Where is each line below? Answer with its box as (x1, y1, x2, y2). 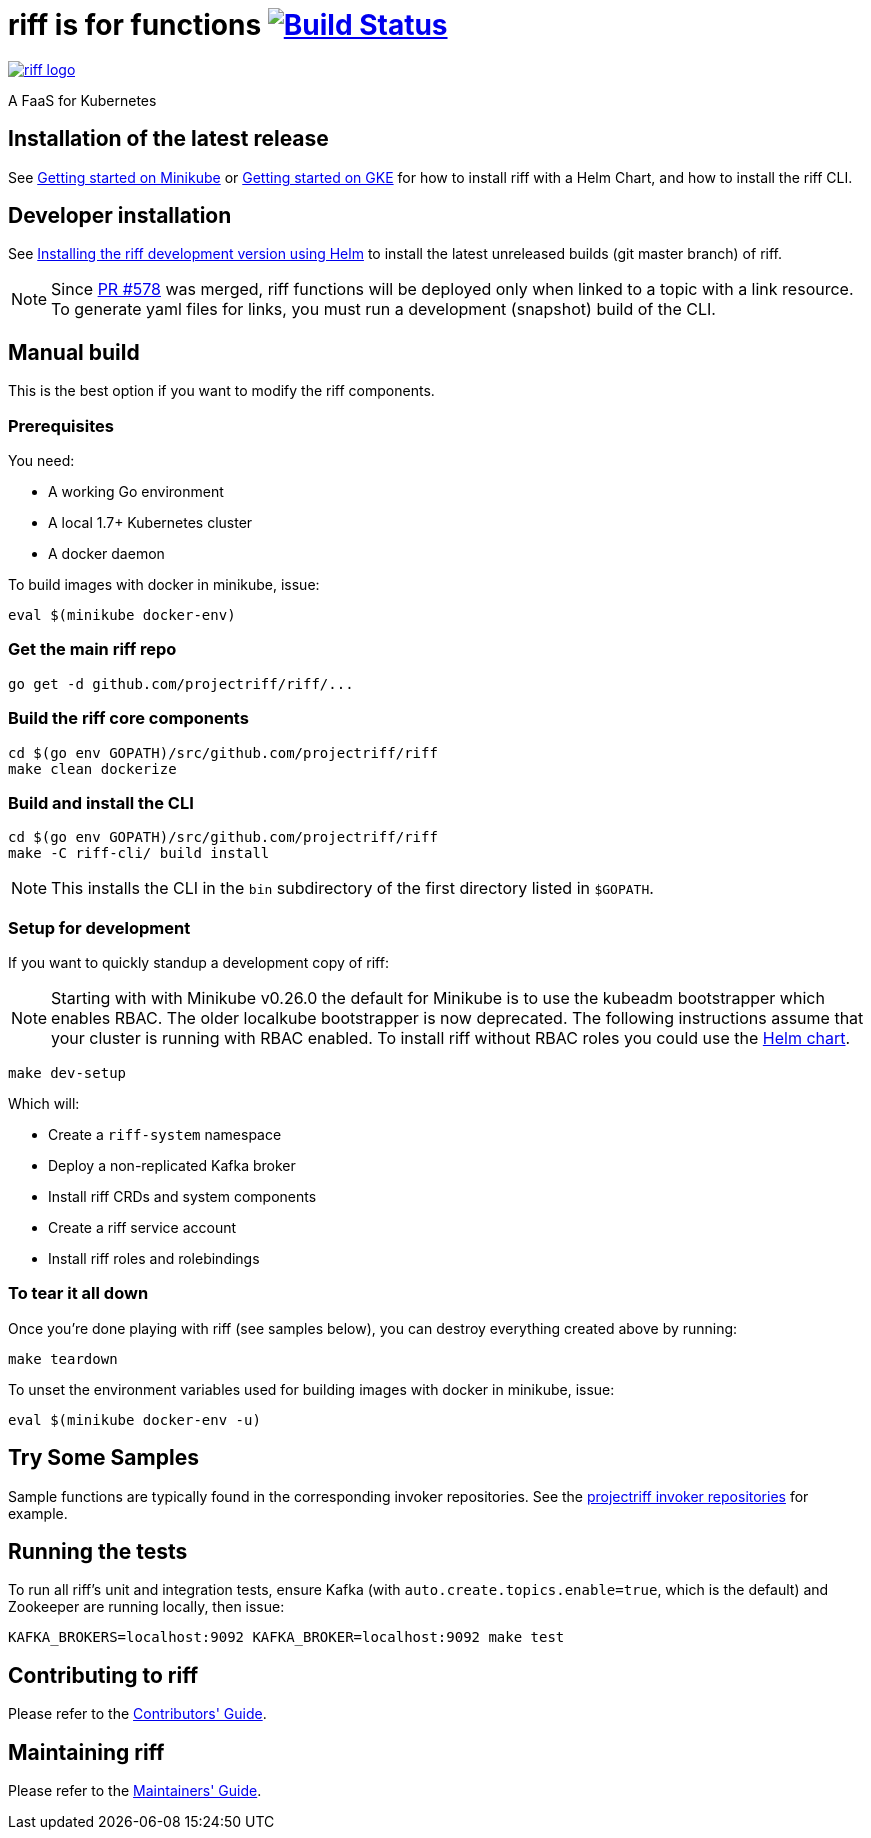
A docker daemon (48, 545, 165, 563)
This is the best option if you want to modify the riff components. (8, 382, 435, 400)
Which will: (8, 1095, 80, 1113)
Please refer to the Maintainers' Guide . (8, 1782, 262, 1800)
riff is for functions (8, 8, 262, 42)
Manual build (8, 339, 140, 365)
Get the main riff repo (8, 639, 177, 660)
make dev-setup (8, 1065, 127, 1082)
